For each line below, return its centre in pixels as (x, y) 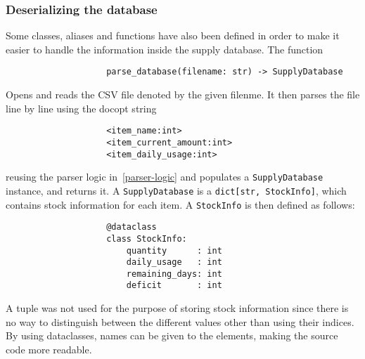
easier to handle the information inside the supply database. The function (165, 49)
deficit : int (174, 286)
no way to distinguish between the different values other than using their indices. (180, 321)
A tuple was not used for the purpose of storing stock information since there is (177, 308)
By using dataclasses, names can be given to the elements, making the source (172, 335)
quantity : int (174, 250)
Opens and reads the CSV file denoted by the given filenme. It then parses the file (183, 94)
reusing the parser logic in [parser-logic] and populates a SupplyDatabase (165, 177)
